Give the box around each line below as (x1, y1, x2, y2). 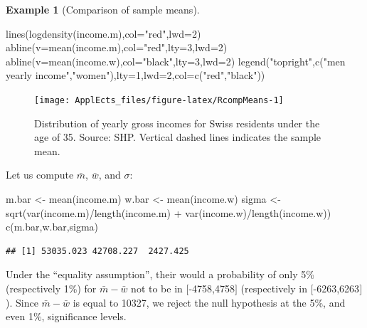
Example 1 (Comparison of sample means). (6, 2, 200, 16)
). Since (6, 295, 38, 310)
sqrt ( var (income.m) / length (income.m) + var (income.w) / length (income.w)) (6, 205, 331, 220)
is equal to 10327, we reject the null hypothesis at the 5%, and (73, 295, 346, 310)
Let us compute (6, 167, 74, 182)
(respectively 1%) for (6, 280, 97, 295)
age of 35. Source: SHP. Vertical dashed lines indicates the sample (34, 129, 321, 144)
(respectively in (240, 280, 307, 295)
